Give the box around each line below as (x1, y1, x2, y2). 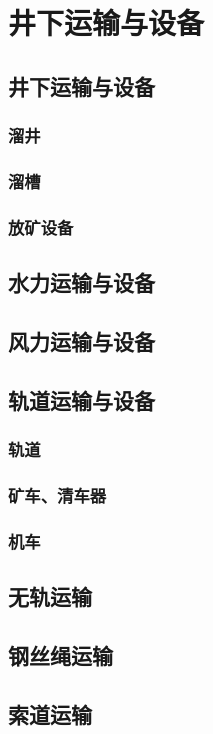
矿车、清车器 (8, 482, 107, 507)
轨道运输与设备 (8, 384, 155, 415)
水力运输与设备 (8, 267, 155, 298)
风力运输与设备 (8, 325, 155, 356)
